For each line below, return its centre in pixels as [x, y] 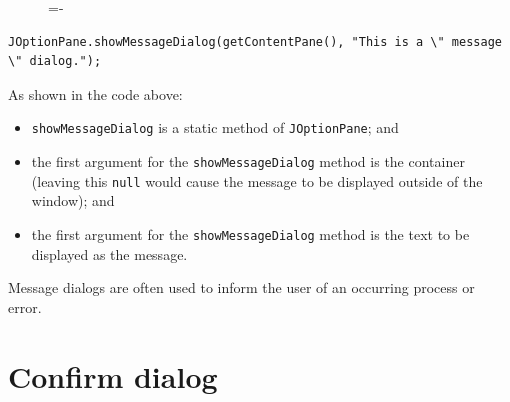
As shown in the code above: [95, 93]
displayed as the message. [109, 253]
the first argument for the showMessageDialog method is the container [248, 161]
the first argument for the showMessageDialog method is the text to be [250, 233]
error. [25, 306]
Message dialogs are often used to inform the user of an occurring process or [241, 287]
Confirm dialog [113, 375]
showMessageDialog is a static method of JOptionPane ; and [215, 127]
